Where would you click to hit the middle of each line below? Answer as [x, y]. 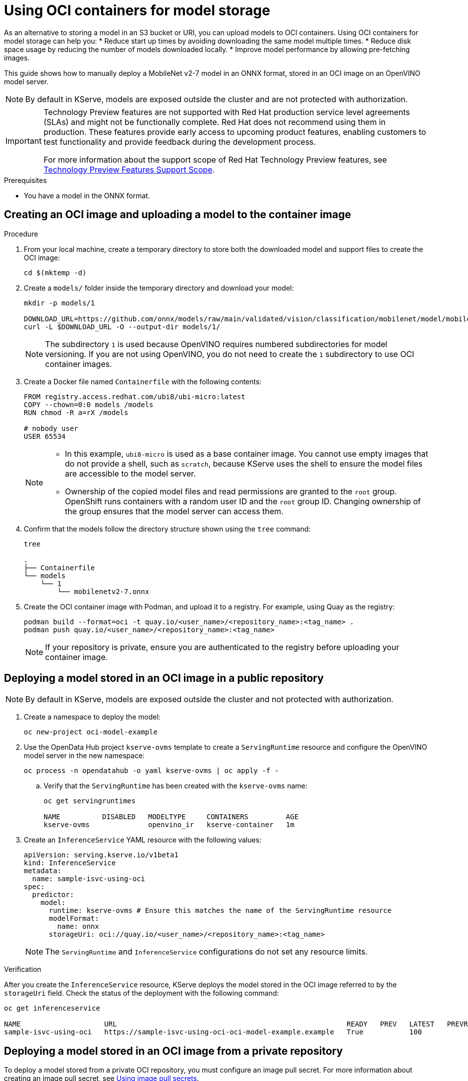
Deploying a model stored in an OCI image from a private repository [174, 1051]
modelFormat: [74, 919]
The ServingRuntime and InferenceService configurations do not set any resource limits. [206, 952]
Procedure [21, 234]
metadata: [43, 871]
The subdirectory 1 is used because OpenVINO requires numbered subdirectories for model [216, 344]
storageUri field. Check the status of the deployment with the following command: [142, 993]
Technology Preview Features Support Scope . [129, 169]
